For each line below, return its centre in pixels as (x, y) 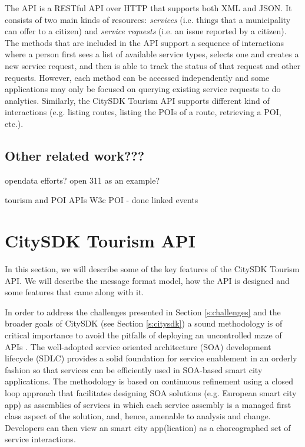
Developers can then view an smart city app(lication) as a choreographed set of (148, 427)
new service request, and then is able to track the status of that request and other (153, 65)
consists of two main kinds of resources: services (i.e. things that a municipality (148, 19)
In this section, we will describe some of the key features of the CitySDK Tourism (152, 269)
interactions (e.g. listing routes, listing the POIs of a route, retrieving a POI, (143, 112)
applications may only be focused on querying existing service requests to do (143, 89)
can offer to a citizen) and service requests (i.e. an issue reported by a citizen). (146, 31)
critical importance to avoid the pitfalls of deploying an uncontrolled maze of (143, 335)
